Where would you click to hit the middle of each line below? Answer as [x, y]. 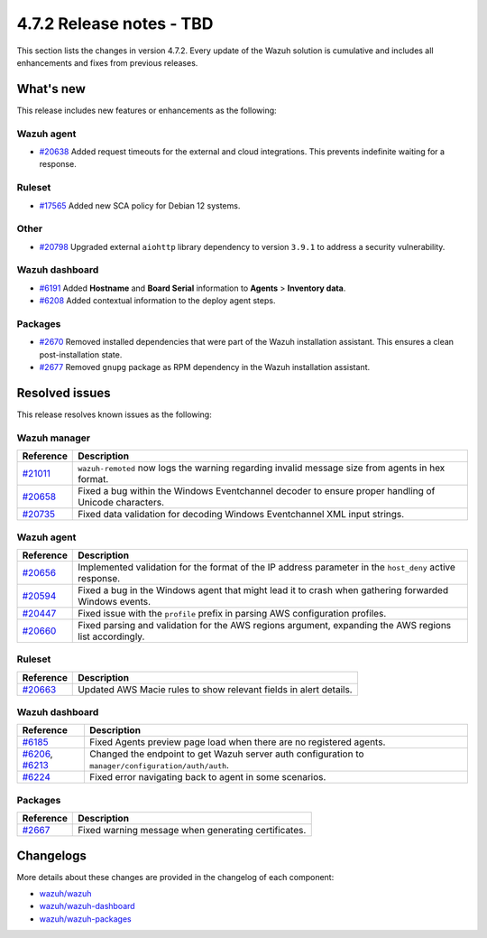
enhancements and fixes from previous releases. [107, 62]
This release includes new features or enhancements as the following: [147, 110]
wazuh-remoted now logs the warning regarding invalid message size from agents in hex [262, 468]
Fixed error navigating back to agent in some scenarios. [207, 777]
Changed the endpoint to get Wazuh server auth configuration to [226, 754]
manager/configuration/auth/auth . [159, 766]
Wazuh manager [53, 438]
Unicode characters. [121, 503]
